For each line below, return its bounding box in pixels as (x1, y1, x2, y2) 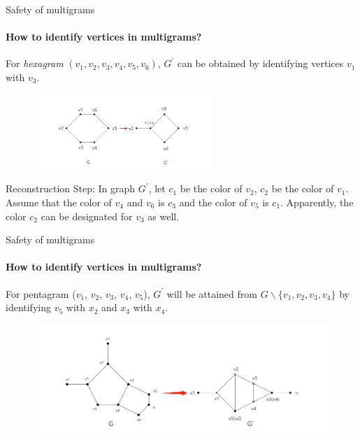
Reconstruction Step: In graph (6, 181, 136, 196)
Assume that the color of (6, 195, 112, 210)
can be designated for (41, 208, 133, 223)
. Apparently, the (280, 195, 354, 210)
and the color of (179, 195, 247, 210)
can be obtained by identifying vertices (177, 56, 344, 71)
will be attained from (166, 286, 257, 301)
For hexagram (6, 56, 64, 71)
